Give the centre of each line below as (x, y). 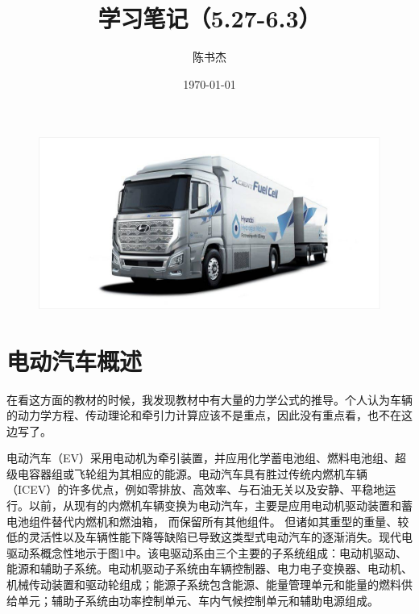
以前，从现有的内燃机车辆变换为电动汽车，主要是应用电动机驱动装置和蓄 (220, 505)
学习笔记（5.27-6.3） (209, 18)
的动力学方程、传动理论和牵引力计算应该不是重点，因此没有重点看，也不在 (204, 415)
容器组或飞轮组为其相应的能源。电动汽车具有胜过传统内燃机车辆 (198, 473)
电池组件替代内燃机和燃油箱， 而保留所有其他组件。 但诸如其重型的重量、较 (208, 521)
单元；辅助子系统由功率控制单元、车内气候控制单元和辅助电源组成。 (198, 600)
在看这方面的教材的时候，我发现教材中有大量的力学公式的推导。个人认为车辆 (209, 399)
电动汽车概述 (75, 360)
